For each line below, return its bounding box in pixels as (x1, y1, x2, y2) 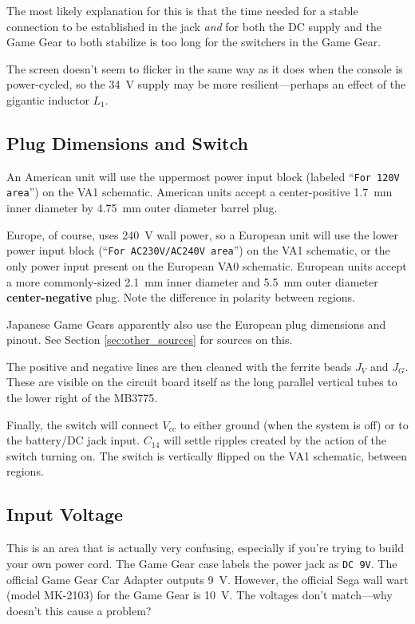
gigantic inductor (6, 91, 89, 108)
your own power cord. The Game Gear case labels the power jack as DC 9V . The (6, 555, 397, 571)
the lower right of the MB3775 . (6, 389, 158, 406)
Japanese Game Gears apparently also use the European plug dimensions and (6, 315, 386, 332)
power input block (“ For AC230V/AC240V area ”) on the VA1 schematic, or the (6, 242, 390, 259)
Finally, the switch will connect (6, 416, 159, 432)
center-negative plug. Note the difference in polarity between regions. (6, 289, 355, 306)
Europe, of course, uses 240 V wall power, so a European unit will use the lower (6, 226, 398, 243)
